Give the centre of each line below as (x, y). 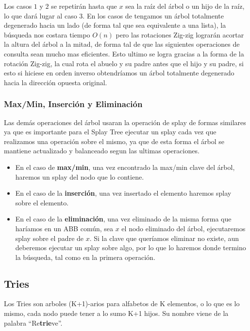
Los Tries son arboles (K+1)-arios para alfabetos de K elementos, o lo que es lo (122, 303)
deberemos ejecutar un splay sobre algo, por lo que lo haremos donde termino (131, 248)
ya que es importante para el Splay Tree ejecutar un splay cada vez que (110, 132)
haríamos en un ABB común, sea (64, 228)
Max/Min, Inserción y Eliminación (73, 104)
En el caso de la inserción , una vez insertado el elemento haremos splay (123, 193)
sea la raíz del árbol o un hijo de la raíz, (185, 6)
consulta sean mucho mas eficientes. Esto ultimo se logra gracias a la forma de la (124, 53)
